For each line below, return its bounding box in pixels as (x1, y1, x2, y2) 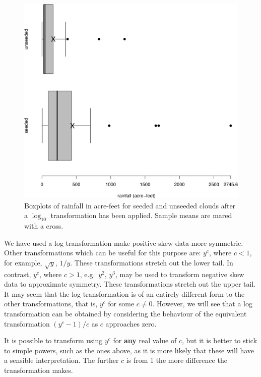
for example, (4, 257, 42, 267)
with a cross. (24, 221, 63, 231)
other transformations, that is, (4, 298, 98, 309)
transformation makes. (4, 364, 73, 375)
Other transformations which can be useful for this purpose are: (4, 247, 201, 258)
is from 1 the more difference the (126, 355, 227, 365)
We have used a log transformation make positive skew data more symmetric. (4, 237, 243, 248)
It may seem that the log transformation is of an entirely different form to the (4, 288, 245, 299)
